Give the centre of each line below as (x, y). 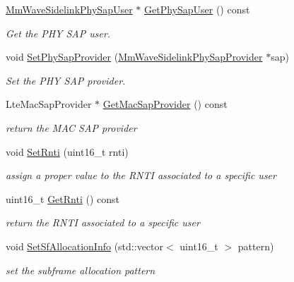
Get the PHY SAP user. (58, 33)
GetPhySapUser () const (197, 9)
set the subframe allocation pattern (81, 270)
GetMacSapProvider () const (165, 104)
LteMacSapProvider (49, 104)
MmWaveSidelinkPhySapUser (69, 9)
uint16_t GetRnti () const (63, 198)
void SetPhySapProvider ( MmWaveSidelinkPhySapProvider (134, 57)
